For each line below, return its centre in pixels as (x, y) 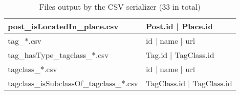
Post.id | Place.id (179, 26)
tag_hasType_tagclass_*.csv (58, 55)
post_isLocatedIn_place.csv (63, 26)
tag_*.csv (25, 41)
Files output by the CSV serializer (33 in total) (120, 7)
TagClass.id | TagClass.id (189, 83)
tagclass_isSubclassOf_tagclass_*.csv (73, 83)
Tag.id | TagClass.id (180, 55)
